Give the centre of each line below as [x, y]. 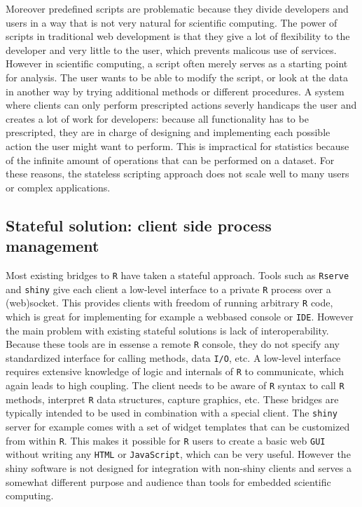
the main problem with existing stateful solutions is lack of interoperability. [167, 330]
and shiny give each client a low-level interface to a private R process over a [168, 289]
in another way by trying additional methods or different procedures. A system [175, 91]
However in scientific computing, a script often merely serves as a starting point [177, 63]
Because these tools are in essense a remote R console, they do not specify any [173, 344]
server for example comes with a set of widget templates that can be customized [178, 427]
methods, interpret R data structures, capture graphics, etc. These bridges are [172, 399]
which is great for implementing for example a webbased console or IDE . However [180, 316]
